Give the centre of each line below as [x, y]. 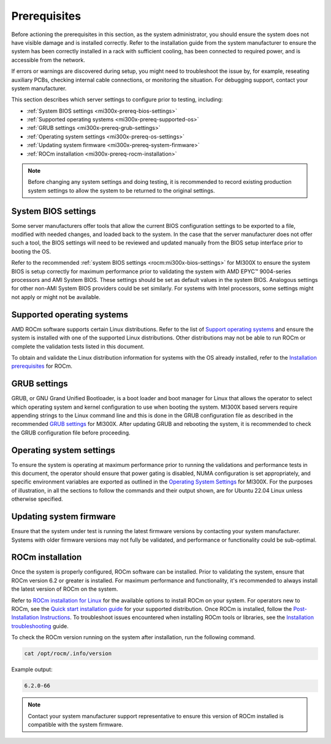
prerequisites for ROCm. [42, 366]
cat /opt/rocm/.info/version [68, 654]
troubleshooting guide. [40, 626]
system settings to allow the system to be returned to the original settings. [121, 191]
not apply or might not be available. [56, 297]
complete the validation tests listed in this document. [78, 346]
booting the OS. [31, 251]
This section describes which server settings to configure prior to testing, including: [117, 100]
